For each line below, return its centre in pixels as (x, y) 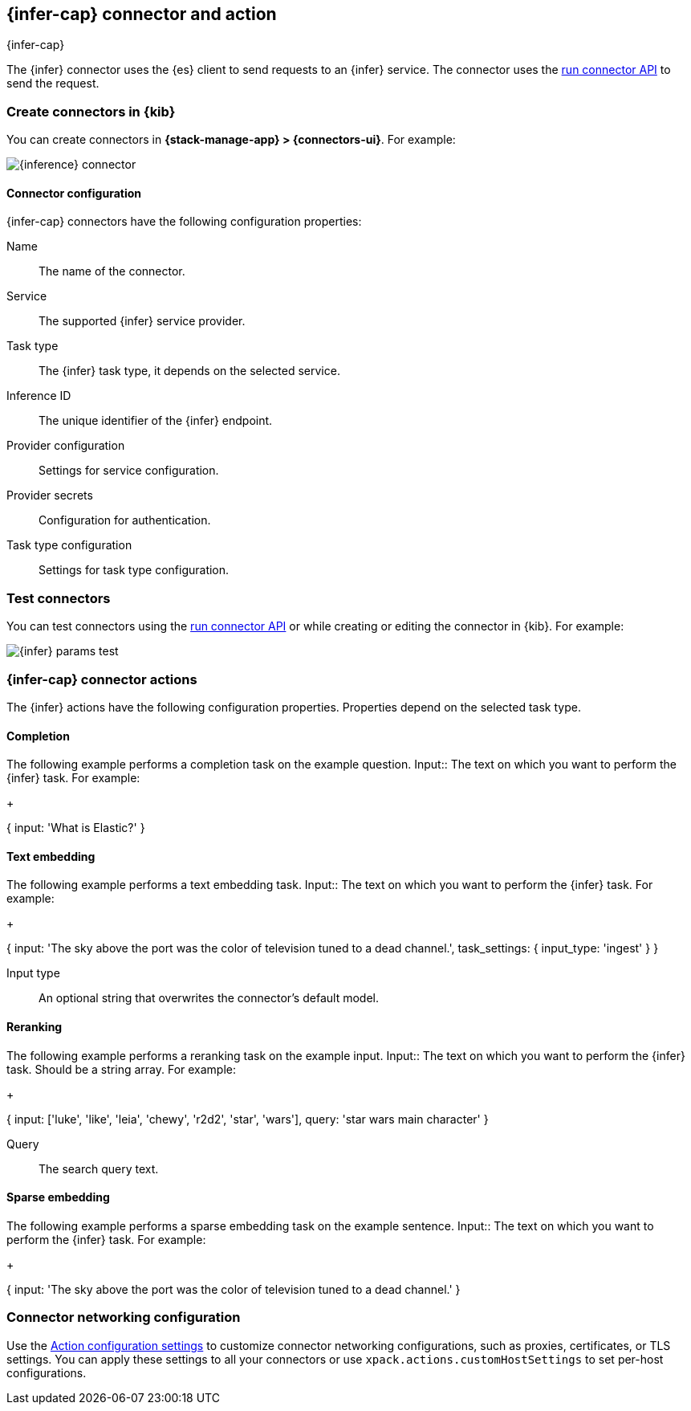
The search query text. (99, 1168)
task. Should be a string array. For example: (122, 1069)
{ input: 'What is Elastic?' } (76, 828)
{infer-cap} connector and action (142, 14)
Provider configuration (66, 446)
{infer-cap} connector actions (102, 679)
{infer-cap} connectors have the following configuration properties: (184, 222)
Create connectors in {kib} (91, 111)
